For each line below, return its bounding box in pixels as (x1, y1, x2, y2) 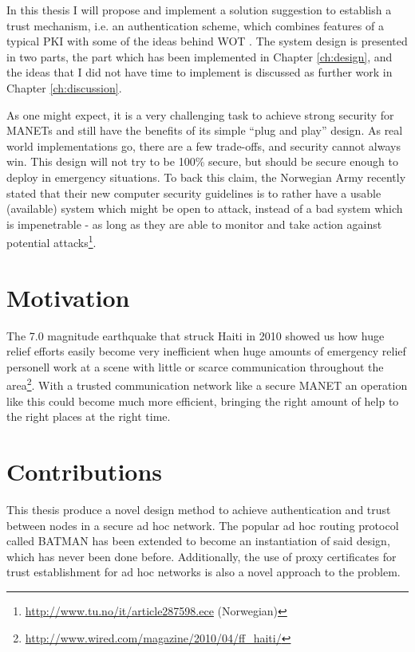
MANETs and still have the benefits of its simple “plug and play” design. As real (6, 122, 403, 139)
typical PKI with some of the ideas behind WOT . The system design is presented (6, 33, 408, 49)
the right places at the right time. (6, 408, 171, 425)
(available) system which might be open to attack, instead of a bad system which (6, 200, 403, 217)
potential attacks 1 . (6, 232, 97, 250)
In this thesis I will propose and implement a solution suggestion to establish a (6, 2, 392, 18)
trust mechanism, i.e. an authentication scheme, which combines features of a (6, 17, 384, 33)
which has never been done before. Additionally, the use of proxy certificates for (6, 548, 397, 564)
